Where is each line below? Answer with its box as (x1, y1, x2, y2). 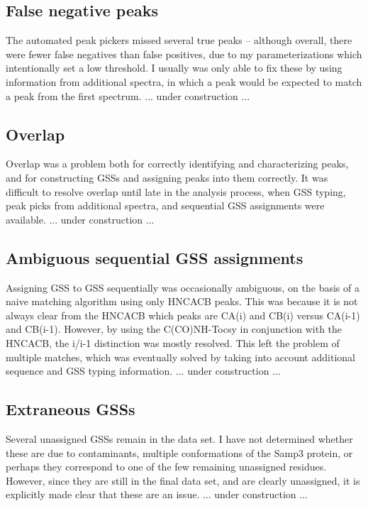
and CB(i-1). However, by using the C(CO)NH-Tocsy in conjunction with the (6, 321, 342, 336)
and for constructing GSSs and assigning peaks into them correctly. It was (6, 170, 328, 185)
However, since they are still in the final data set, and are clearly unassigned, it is (6, 473, 360, 488)
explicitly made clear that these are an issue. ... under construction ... (6, 487, 308, 502)
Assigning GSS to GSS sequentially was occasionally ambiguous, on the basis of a (6, 280, 359, 295)
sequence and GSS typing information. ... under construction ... (6, 363, 281, 378)
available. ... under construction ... (6, 211, 155, 226)
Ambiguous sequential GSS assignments (6, 246, 303, 268)
